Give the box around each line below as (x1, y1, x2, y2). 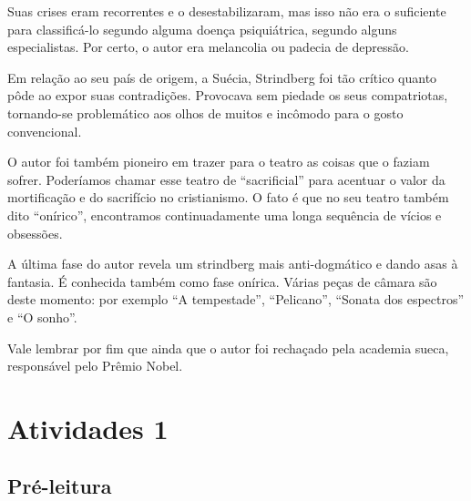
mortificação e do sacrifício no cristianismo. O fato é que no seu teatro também (7, 188, 449, 207)
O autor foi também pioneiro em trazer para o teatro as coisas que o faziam (7, 152, 430, 171)
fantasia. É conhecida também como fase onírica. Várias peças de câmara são (7, 271, 437, 291)
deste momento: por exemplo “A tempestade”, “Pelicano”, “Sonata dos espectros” (7, 290, 465, 309)
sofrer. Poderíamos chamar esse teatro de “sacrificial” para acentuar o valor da (7, 169, 445, 189)
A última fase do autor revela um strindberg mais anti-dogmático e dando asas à (7, 254, 458, 273)
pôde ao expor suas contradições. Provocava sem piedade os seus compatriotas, (7, 86, 448, 105)
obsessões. (7, 223, 63, 242)
